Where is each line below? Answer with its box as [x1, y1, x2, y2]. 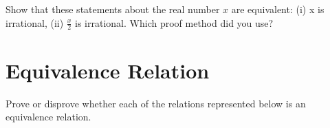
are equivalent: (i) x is [231, 2, 324, 16]
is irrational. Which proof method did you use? [75, 15, 274, 30]
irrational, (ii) [5, 15, 64, 30]
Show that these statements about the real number [5, 2, 220, 16]
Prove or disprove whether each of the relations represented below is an [5, 96, 306, 110]
